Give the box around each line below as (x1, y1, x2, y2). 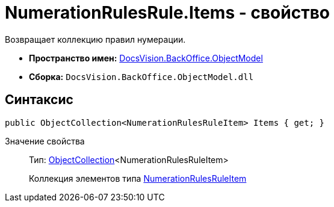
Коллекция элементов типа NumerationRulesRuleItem (29, 173, 247, 184)
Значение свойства (5, 135, 85, 146)
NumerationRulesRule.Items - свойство (5, 2, 330, 23)
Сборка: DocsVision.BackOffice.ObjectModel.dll (29, 71, 254, 82)
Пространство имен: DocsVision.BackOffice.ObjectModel (29, 52, 263, 63)
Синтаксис (5, 92, 73, 108)
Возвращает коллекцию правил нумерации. (5, 34, 186, 45)
